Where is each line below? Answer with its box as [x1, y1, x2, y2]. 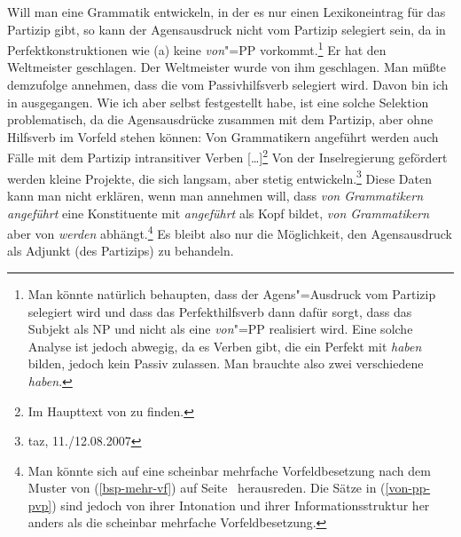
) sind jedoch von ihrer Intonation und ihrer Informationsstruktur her [51, 495, 430, 514]
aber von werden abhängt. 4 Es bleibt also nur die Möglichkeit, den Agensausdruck [7, 222, 452, 242]
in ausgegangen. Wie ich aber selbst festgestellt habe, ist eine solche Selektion [7, 92, 429, 111]
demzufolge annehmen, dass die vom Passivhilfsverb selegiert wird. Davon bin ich [7, 75, 449, 94]
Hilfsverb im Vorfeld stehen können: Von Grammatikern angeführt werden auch [7, 127, 439, 146]
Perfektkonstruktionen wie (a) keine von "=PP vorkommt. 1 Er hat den [7, 38, 387, 59]
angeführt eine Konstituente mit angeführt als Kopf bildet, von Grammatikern [7, 203, 430, 222]
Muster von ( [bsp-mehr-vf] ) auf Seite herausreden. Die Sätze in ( [27, 478, 386, 497]
